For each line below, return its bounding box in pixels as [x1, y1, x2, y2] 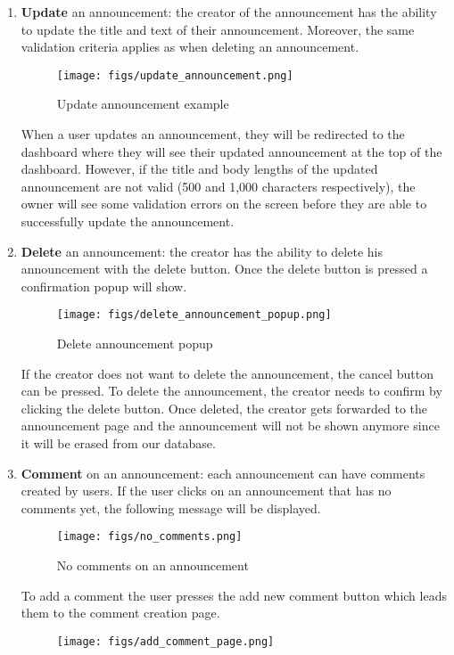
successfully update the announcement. [21, 212, 235, 230]
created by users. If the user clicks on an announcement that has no [21, 481, 392, 500]
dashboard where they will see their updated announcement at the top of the [21, 142, 442, 160]
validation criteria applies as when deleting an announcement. [21, 37, 359, 56]
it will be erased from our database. [21, 434, 216, 452]
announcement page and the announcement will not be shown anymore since [21, 416, 440, 435]
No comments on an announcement [56, 556, 249, 575]
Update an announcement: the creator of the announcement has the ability [21, 3, 437, 20]
